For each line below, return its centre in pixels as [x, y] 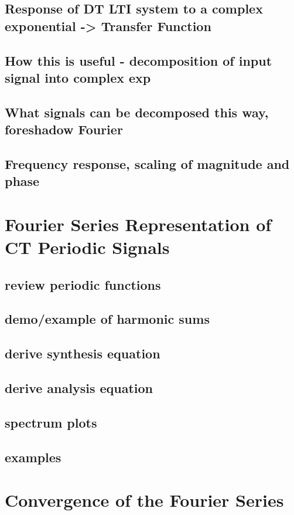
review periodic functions [83, 284]
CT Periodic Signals [87, 247]
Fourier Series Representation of [138, 224]
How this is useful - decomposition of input [139, 60]
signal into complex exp [78, 77]
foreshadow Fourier [64, 129]
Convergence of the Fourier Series [144, 500]
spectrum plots [51, 422]
